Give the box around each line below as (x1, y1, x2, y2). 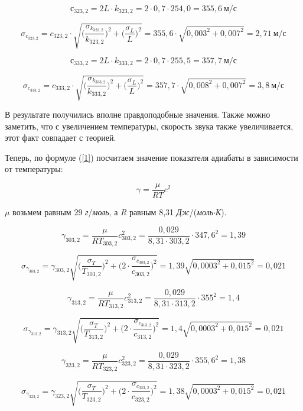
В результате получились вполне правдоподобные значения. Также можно (5, 108, 271, 120)
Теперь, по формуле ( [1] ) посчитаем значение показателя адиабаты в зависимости (5, 151, 298, 163)
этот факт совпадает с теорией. (5, 131, 116, 144)
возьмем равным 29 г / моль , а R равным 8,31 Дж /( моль (12, 206, 214, 218)
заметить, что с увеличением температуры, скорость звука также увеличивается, (5, 119, 294, 132)
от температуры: (5, 163, 63, 175)
